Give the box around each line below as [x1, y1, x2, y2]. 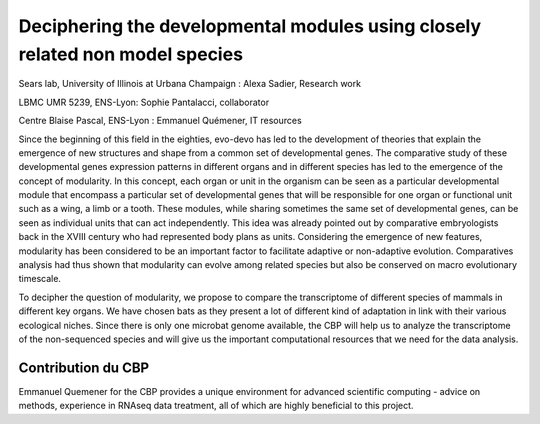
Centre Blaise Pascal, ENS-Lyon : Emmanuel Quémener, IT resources [18, 115, 302, 127]
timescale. [18, 273, 62, 285]
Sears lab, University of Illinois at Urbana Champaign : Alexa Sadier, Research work [18, 78, 362, 90]
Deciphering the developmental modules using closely [18, 15, 482, 37]
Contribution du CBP [18, 359, 150, 376]
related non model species [18, 43, 244, 65]
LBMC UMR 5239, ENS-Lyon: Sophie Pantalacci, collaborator [18, 96, 270, 108]
